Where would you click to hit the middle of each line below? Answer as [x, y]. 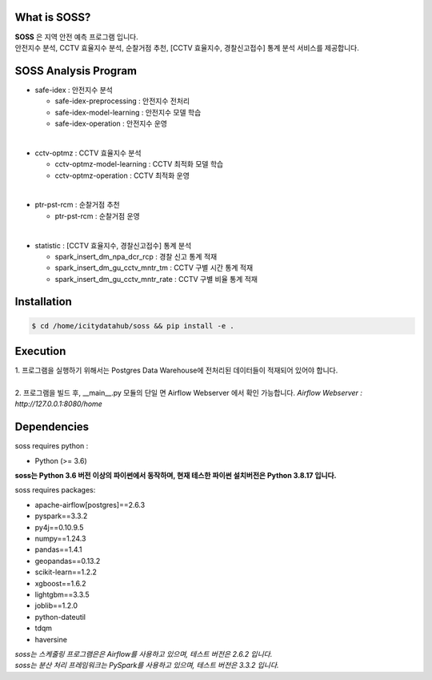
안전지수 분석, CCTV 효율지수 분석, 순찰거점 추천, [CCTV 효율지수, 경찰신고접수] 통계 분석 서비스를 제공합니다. [187, 47]
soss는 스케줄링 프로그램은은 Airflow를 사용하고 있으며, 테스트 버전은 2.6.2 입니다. [144, 654]
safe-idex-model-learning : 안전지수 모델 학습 [128, 112]
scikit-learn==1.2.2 [66, 572]
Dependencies [52, 427]
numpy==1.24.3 [60, 538]
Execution [40, 351]
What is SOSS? [53, 17]
